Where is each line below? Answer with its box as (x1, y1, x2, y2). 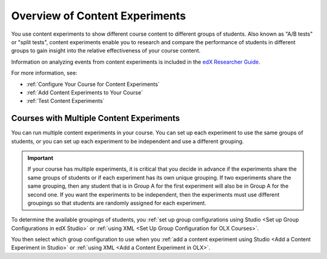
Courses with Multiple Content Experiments (11, 113, 180, 123)
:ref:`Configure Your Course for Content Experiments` (26, 80, 160, 88)
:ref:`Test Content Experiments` (26, 97, 105, 105)
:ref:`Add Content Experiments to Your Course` (26, 88, 144, 96)
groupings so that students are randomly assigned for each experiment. (27, 199, 206, 206)
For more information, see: (11, 70, 78, 77)
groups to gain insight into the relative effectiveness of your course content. (11, 47, 201, 54)
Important (27, 154, 54, 162)
